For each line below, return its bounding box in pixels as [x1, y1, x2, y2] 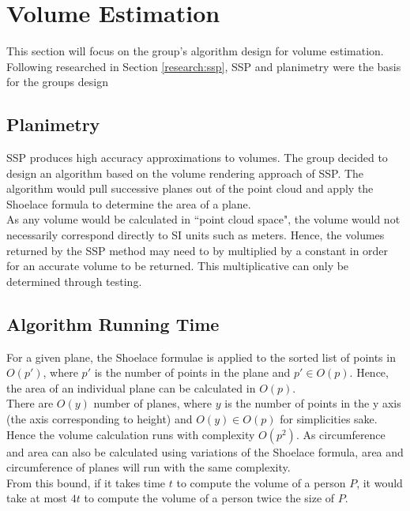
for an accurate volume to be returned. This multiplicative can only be [6, 257, 349, 274]
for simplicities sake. [280, 411, 378, 427]
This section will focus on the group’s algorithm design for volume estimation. [6, 43, 384, 59]
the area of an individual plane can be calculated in [6, 379, 256, 396]
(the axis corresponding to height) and [6, 411, 193, 427]
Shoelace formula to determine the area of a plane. [6, 195, 251, 212]
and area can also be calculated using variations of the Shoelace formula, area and [6, 443, 404, 460]
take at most [6, 490, 68, 506]
